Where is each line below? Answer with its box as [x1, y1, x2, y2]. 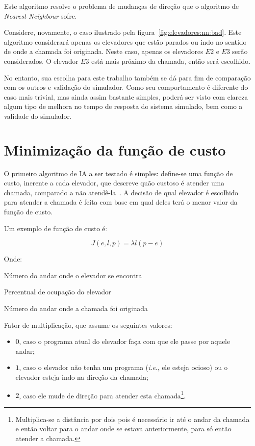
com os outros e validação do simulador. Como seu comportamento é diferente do [4, 82, 248, 92]
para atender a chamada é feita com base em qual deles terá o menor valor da [4, 197, 238, 207]
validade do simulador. [4, 110, 72, 121]
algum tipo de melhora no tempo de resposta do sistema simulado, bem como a [4, 101, 243, 111]
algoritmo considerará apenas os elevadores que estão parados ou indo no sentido [4, 36, 247, 47]
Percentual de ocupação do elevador [4, 287, 111, 297]
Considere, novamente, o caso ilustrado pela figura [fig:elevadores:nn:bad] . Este [4, 27, 242, 37]
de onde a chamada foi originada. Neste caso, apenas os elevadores [4, 46, 204, 56]
